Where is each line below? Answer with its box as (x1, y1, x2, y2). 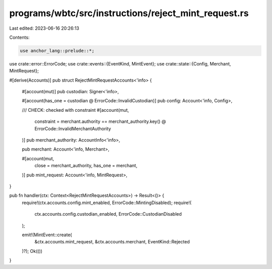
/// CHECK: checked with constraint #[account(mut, (22, 107, 129, 113)
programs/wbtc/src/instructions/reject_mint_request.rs (9, 8, 249, 19)
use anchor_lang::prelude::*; (20, 48, 95, 53)
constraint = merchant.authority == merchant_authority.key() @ (34, 118, 166, 124)
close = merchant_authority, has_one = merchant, (34, 163, 138, 169)
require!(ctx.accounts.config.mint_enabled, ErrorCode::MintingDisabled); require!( (22, 199, 191, 206)
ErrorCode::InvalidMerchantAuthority (34, 125, 111, 131)
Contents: (9, 34, 30, 40)
